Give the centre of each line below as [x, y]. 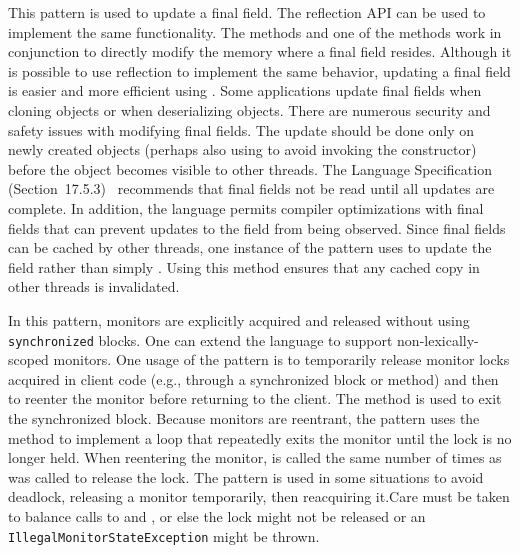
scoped [28, 359]
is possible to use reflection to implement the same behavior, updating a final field [259, 70]
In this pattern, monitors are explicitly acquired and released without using [239, 319]
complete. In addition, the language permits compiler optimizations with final [246, 207]
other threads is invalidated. [94, 286]
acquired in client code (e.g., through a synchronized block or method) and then [253, 378]
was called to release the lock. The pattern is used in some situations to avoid [246, 476]
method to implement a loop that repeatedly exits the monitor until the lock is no [260, 437]
